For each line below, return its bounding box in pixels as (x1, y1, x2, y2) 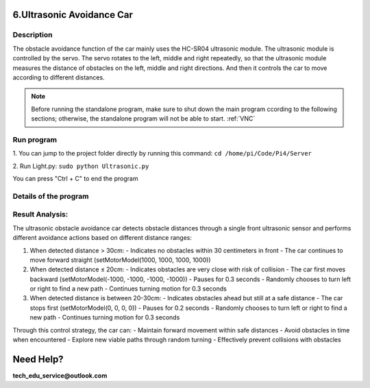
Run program (12, 134, 58, 144)
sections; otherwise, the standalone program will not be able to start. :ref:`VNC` (31, 114, 256, 123)
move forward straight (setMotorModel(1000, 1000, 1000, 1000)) (29, 256, 212, 264)
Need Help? (12, 353, 64, 365)
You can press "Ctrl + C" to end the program (12, 175, 138, 183)
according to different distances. (12, 73, 106, 82)
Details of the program (12, 191, 89, 201)
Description (12, 30, 53, 40)
